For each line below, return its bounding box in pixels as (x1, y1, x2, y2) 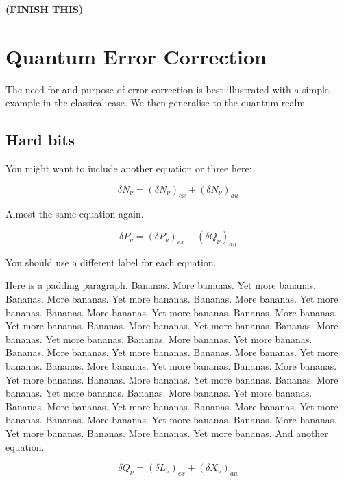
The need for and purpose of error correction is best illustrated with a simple (5, 82, 330, 96)
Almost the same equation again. (5, 206, 144, 220)
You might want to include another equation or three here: (5, 161, 252, 176)
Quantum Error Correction (5, 42, 267, 70)
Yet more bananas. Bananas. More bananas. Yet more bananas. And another (5, 426, 328, 441)
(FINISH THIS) (5, 2, 84, 16)
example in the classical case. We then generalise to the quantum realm (5, 95, 306, 110)
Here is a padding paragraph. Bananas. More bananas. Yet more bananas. (5, 278, 317, 292)
